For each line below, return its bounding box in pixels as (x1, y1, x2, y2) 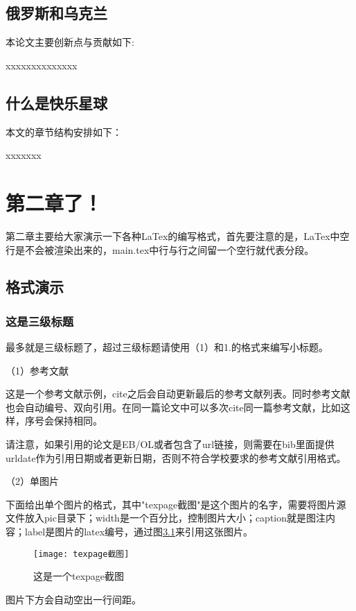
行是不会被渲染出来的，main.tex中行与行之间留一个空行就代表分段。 (6, 242, 314, 257)
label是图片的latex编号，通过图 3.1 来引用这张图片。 (24, 524, 253, 539)
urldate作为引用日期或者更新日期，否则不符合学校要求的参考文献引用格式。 (6, 450, 346, 465)
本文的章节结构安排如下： (6, 124, 122, 139)
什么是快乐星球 (6, 92, 107, 113)
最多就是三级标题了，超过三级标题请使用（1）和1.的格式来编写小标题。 (6, 340, 328, 354)
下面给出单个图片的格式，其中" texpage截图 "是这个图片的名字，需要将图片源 (6, 497, 346, 511)
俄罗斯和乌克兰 (6, 2, 107, 24)
